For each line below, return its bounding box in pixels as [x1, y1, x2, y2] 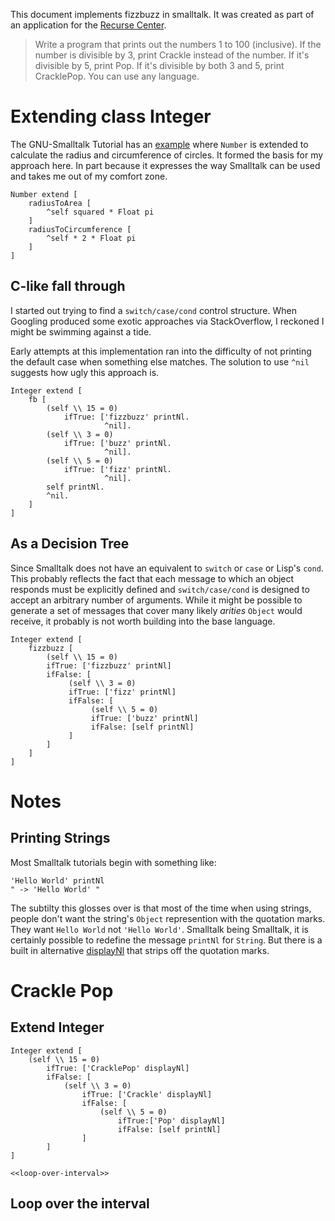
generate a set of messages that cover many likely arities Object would [10, 604, 303, 616]
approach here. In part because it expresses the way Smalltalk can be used [10, 159, 321, 171]
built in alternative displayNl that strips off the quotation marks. [10, 944, 270, 956]
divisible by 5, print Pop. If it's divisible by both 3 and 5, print [34, 60, 285, 71]
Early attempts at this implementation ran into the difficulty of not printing [10, 345, 312, 357]
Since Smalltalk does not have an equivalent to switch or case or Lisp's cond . [10, 562, 324, 574]
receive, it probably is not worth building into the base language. [10, 615, 276, 627]
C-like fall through [10, 278, 126, 295]
